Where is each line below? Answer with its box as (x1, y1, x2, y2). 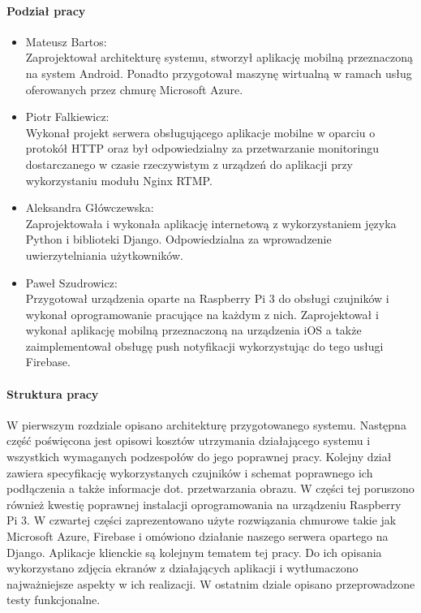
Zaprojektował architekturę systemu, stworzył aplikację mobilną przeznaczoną (25, 49, 414, 66)
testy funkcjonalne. (6, 591, 101, 608)
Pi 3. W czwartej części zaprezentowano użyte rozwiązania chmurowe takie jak (6, 512, 397, 529)
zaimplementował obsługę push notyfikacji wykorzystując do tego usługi (25, 337, 384, 354)
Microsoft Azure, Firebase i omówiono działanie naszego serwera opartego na (6, 528, 389, 545)
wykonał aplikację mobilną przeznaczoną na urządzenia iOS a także (25, 322, 362, 339)
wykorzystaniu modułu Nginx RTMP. (25, 171, 213, 188)
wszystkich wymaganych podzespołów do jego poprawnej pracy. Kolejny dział (6, 448, 392, 465)
